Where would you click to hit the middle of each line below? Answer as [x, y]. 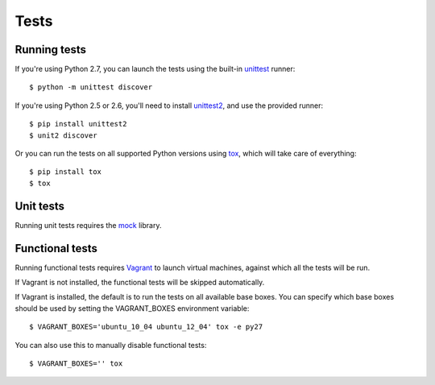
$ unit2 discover [63, 135]
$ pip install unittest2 [78, 124]
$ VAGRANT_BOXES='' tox [76, 363]
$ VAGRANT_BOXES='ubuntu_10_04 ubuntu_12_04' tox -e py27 [146, 327]
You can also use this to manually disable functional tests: [111, 345]
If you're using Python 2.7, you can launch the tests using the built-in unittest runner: [155, 69]
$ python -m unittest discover [91, 87]
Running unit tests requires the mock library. [88, 225]
